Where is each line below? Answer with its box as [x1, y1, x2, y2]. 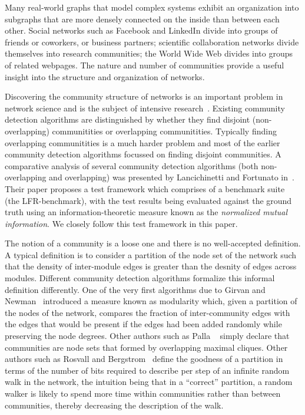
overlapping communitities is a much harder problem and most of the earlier [5, 136, 280, 149]
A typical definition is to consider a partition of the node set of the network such [5, 248, 297, 261]
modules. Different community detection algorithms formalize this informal [5, 272, 275, 284]
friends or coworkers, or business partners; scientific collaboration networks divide [5, 35, 299, 48]
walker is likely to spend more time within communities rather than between [5, 387, 281, 399]
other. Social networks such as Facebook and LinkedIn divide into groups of [5, 24, 278, 37]
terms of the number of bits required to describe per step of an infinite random [5, 364, 290, 376]
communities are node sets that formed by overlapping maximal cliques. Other [5, 341, 288, 353]
